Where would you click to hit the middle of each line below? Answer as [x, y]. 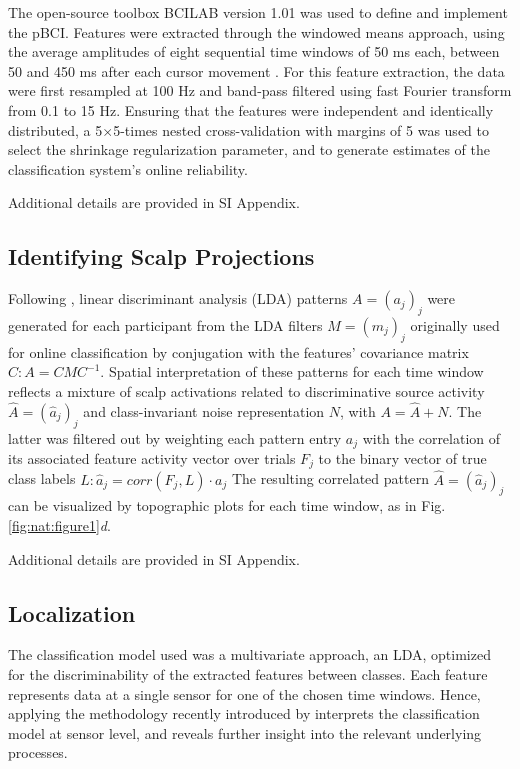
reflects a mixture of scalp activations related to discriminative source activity [246, 390]
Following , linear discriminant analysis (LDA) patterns [178, 298]
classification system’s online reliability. [128, 168]
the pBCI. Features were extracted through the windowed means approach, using [256, 31]
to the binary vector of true [402, 457]
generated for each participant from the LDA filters [165, 324]
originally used [455, 324]
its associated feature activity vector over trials [152, 457]
